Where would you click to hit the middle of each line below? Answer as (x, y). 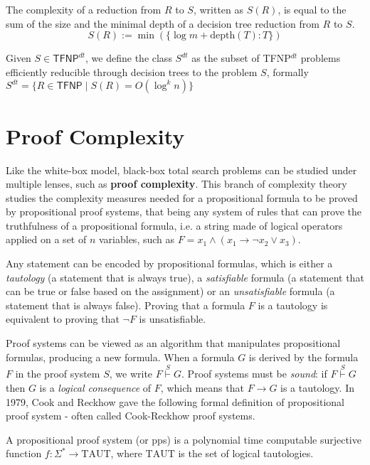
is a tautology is (293, 305)
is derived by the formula (303, 357)
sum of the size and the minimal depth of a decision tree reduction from (163, 23)
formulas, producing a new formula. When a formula (120, 357)
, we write (131, 374)
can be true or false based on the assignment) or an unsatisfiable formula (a (170, 291)
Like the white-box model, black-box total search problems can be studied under (181, 170)
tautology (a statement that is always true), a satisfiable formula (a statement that (185, 277)
